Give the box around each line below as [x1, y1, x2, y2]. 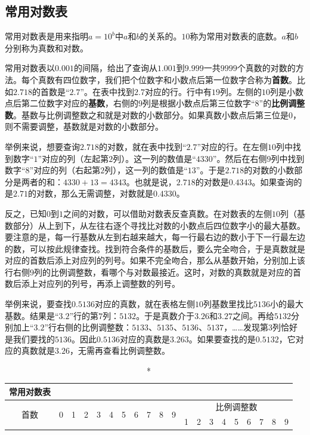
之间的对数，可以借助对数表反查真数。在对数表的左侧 [63, 207, 272, 219]
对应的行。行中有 [144, 85, 212, 97]
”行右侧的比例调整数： [44, 321, 132, 333]
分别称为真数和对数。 [5, 41, 88, 54]
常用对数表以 [5, 62, 55, 74]
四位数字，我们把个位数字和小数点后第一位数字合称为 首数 [63, 73, 289, 85]
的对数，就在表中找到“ [98, 140, 187, 152]
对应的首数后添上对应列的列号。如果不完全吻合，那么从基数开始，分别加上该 [5, 254, 305, 266]
